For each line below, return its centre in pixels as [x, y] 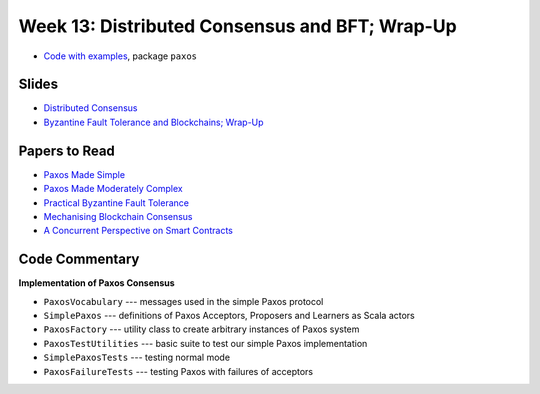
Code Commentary [79, 259]
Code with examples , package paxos [120, 56]
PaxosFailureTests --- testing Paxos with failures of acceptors [178, 371]
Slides [38, 84]
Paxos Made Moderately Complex [113, 189]
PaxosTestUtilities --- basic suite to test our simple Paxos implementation [205, 343]
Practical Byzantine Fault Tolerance [116, 202]
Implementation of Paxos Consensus [96, 283]
